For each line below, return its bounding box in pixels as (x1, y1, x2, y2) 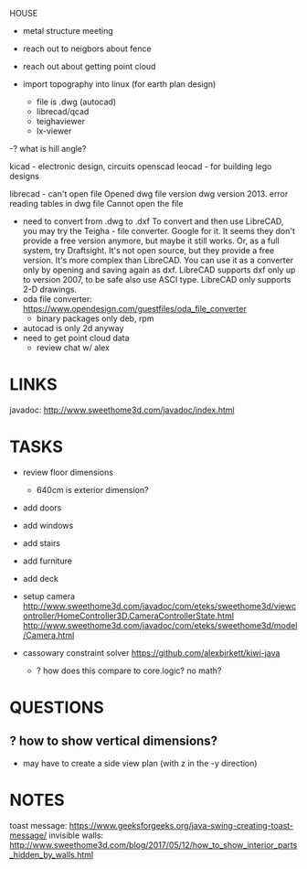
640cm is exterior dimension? (36, 484, 149, 495)
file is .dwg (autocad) (36, 96, 117, 107)
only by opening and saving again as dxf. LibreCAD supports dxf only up (22, 264, 296, 275)
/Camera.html (22, 629, 75, 640)
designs (9, 171, 39, 181)
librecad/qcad (36, 106, 90, 117)
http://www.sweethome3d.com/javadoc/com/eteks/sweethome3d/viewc (22, 600, 297, 611)
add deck (22, 573, 59, 584)
